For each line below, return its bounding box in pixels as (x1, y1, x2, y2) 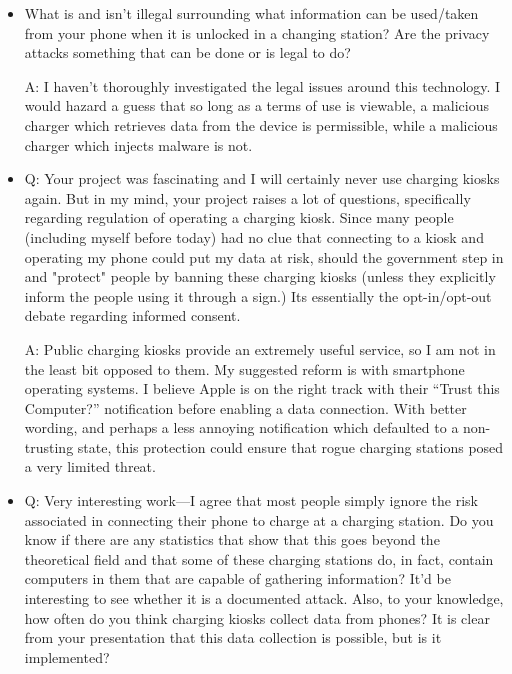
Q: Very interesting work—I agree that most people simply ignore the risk (24, 490, 478, 511)
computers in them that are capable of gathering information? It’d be (24, 568, 451, 589)
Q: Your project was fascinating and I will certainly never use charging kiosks (24, 168, 500, 189)
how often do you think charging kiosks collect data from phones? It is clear (24, 607, 490, 628)
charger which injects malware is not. (24, 134, 253, 155)
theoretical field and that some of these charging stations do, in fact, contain (24, 548, 494, 569)
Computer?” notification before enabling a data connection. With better (24, 397, 467, 418)
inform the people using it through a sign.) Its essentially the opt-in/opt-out (24, 285, 492, 306)
